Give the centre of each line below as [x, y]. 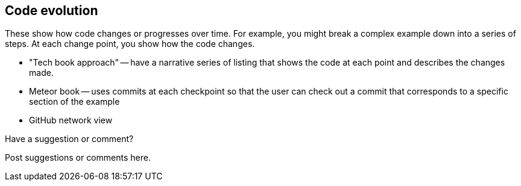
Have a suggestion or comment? [69, 139]
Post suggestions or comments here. [78, 158]
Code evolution [52, 11]
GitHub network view [71, 120]
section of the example [74, 102]
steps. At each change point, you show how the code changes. [130, 44]
